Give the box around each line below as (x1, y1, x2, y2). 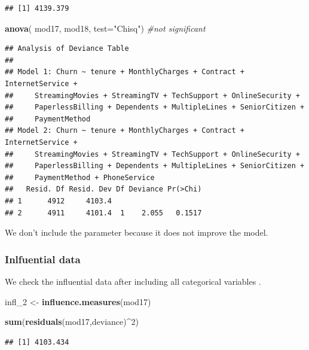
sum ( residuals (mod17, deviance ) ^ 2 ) (5, 315, 139, 328)
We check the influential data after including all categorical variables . (5, 275, 261, 287)
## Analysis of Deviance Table (5, 44, 129, 53)
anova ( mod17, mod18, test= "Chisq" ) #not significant (5, 22, 206, 34)
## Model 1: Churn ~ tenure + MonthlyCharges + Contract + (5, 68, 244, 77)
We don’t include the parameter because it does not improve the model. (5, 226, 268, 239)
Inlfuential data (5, 251, 81, 266)
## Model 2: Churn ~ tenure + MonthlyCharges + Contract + (5, 126, 244, 135)
